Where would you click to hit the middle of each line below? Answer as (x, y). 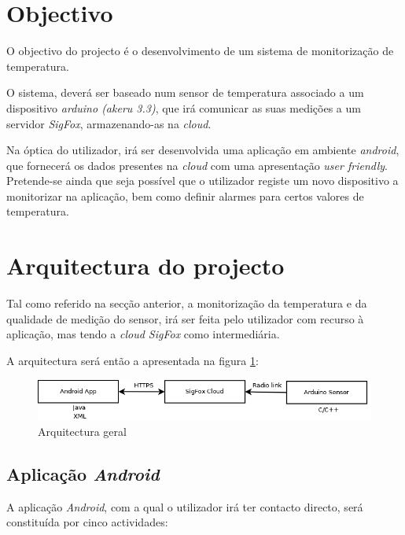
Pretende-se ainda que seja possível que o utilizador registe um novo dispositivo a (202, 181)
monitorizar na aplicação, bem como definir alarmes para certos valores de (185, 196)
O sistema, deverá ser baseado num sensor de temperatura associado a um (185, 92)
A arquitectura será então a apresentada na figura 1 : (133, 360)
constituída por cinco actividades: (87, 522)
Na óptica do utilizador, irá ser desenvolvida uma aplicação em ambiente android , (203, 150)
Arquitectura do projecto (145, 266)
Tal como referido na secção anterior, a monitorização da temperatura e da (187, 303)
